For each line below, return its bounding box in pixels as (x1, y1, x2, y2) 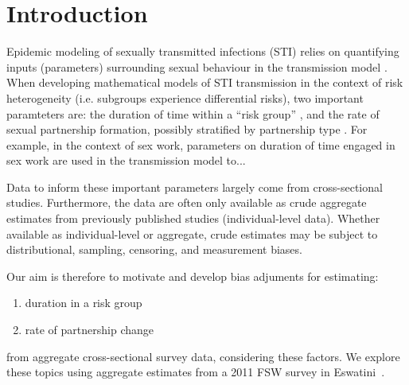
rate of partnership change (25, 321, 154, 338)
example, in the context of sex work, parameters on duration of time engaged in (6, 136, 395, 153)
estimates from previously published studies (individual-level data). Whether (6, 210, 380, 227)
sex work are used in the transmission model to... (6, 152, 246, 169)
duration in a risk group (25, 294, 142, 311)
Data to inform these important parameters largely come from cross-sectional (6, 178, 383, 195)
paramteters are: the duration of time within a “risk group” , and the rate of (6, 105, 380, 122)
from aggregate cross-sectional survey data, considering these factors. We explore (6, 348, 400, 364)
